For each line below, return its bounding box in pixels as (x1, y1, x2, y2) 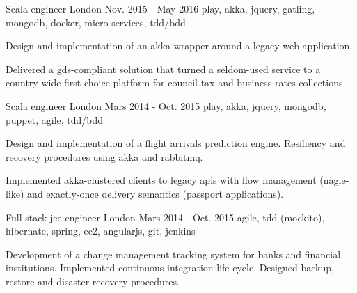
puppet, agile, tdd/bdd (6, 112, 104, 127)
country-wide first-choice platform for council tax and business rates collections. (6, 75, 346, 90)
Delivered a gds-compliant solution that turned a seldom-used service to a (6, 61, 321, 76)
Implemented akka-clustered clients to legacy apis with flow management (6, 173, 317, 187)
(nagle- (319, 173, 349, 187)
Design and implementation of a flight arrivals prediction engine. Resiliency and (6, 136, 346, 150)
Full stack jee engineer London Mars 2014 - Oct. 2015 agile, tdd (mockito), (6, 209, 325, 224)
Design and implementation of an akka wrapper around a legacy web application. (6, 38, 353, 53)
